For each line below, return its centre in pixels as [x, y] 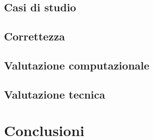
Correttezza [35, 36]
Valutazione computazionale [77, 65]
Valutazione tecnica [55, 94]
